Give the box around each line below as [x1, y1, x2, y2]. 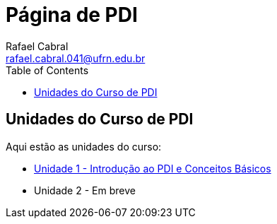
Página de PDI [6, 3, 138, 27]
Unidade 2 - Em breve [34, 184, 136, 196]
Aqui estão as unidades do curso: [6, 140, 162, 153]
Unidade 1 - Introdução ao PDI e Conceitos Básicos [34, 162, 271, 175]
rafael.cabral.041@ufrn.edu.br [6, 52, 146, 64]
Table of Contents [6, 64, 89, 76]
